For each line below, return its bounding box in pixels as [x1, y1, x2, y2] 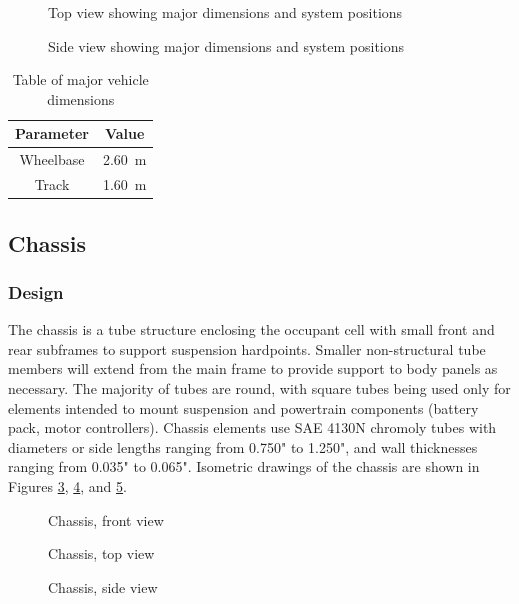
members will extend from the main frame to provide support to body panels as [8, 358, 498, 379]
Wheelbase [19, 149, 85, 170]
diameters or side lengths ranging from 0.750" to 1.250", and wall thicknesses [8, 436, 478, 457]
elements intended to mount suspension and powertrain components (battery [8, 397, 479, 418]
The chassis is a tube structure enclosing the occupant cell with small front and [8, 319, 495, 340]
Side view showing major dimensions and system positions [48, 35, 405, 56]
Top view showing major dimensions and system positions [48, 2, 403, 22]
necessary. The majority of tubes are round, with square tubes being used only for [8, 377, 511, 398]
